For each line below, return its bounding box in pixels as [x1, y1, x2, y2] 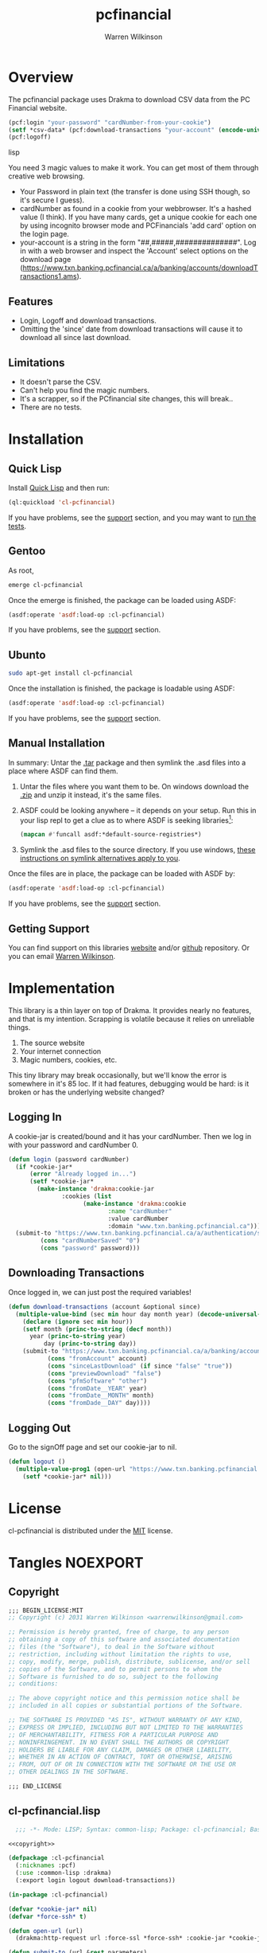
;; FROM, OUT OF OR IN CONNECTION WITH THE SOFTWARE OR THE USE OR [8, 1760, 237, 1769]
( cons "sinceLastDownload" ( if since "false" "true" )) [47, 1362, 233, 1370]
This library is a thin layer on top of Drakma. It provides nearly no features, [8, 1005, 252, 1015]
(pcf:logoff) [8, 133, 52, 141]
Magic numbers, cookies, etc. [19, 1055, 118, 1064]
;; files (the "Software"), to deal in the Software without [8, 1643, 215, 1651]
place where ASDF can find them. [8, 766, 118, 776]
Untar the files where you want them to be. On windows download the [19, 781, 249, 791]
